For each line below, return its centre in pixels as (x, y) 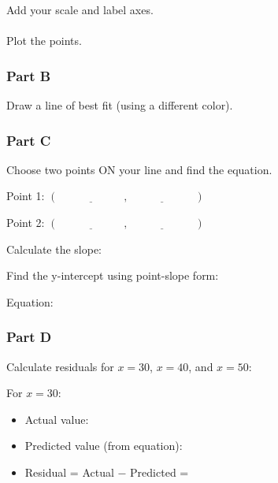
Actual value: (57, 419)
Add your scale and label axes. (80, 9)
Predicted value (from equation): (104, 446)
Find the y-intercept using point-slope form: (113, 275)
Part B (29, 75)
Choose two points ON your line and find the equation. (139, 169)
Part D (29, 337)
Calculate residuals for (60, 366)
